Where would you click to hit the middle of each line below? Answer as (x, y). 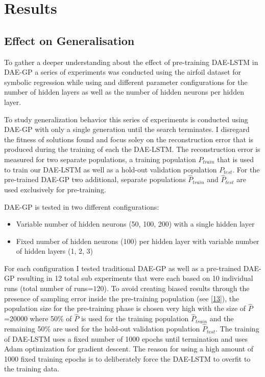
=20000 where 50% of (38, 318)
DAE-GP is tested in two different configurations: (82, 206)
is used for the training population (135, 318)
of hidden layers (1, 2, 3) (55, 251)
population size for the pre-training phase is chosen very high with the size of (125, 308)
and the (222, 318)
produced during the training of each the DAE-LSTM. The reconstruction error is (132, 149)
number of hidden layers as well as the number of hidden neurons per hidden (124, 92)
